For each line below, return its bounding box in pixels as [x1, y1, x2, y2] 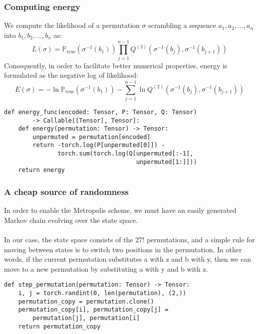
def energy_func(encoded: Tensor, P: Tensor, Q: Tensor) [4, 108, 197, 116]
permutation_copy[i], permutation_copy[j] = [18, 306, 169, 314]
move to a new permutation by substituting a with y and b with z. [4, 263, 208, 274]
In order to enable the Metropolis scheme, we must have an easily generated [4, 205, 237, 215]
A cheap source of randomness [4, 185, 129, 198]
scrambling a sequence [148, 20, 216, 30]
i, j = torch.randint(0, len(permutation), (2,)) [18, 290, 187, 297]
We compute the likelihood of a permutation [4, 20, 140, 30]
